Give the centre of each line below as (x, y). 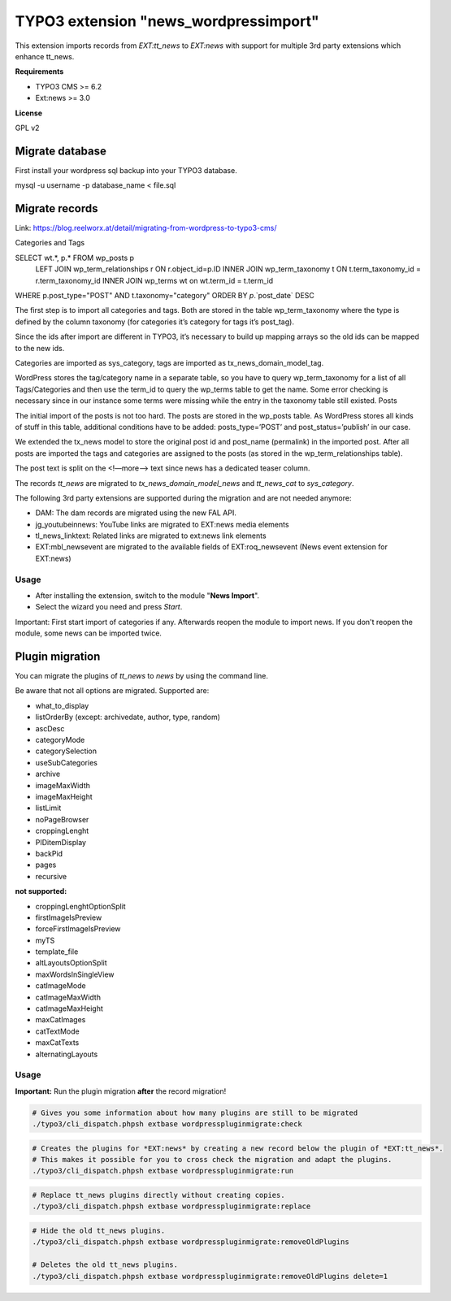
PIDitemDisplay (61, 842)
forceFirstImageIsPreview (78, 929)
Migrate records (56, 208)
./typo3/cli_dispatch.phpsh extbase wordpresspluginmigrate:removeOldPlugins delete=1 (210, 1276)
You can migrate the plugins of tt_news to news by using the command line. (141, 676)
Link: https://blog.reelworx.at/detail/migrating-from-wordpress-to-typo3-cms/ (146, 228)
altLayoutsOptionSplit (71, 963)
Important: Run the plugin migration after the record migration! (121, 1091)
